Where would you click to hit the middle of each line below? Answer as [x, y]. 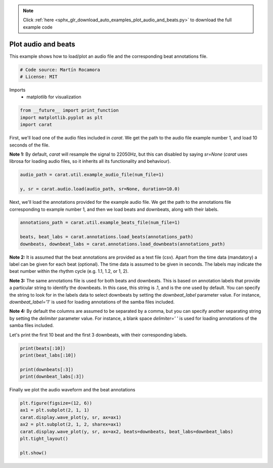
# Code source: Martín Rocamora [60, 69]
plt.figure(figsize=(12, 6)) [56, 403]
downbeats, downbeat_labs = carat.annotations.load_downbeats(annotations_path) [123, 244]
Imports [17, 90]
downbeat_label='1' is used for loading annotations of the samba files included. [92, 302]
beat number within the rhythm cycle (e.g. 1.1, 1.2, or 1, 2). [69, 271]
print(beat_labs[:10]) [48, 355]
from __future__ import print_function [69, 111]
